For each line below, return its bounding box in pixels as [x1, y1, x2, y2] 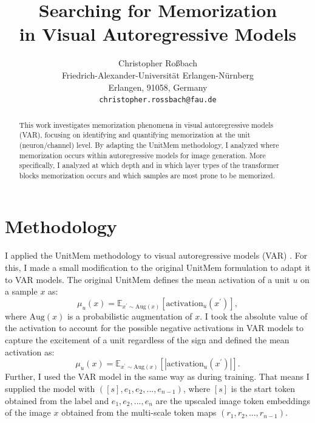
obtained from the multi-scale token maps [61, 406, 217, 419]
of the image [5, 406, 51, 419]
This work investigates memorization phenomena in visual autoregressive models [19, 119, 274, 130]
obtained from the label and [5, 394, 109, 407]
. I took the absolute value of [200, 309, 308, 322]
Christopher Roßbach [118, 57, 197, 69]
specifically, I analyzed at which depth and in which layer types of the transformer [19, 160, 279, 170]
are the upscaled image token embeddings [155, 394, 311, 407]
